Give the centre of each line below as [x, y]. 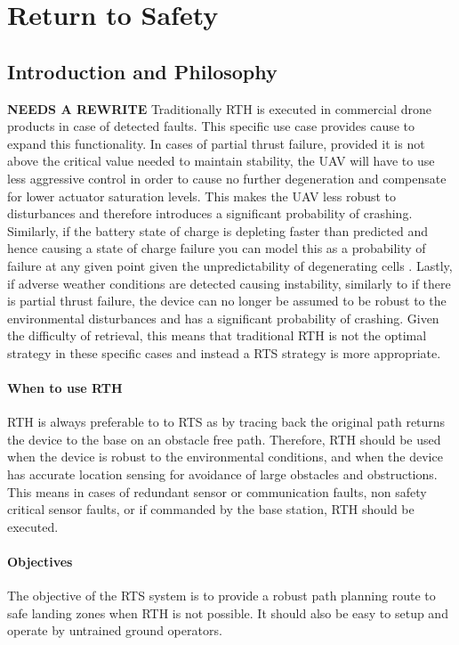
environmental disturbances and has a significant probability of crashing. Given [223, 318]
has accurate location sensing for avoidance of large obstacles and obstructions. [222, 474]
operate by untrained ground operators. [115, 630]
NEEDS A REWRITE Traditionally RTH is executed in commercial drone [219, 108]
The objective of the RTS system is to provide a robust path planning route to [221, 596]
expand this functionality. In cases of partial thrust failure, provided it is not [216, 143]
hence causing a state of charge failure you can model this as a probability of [217, 248]
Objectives [40, 562]
